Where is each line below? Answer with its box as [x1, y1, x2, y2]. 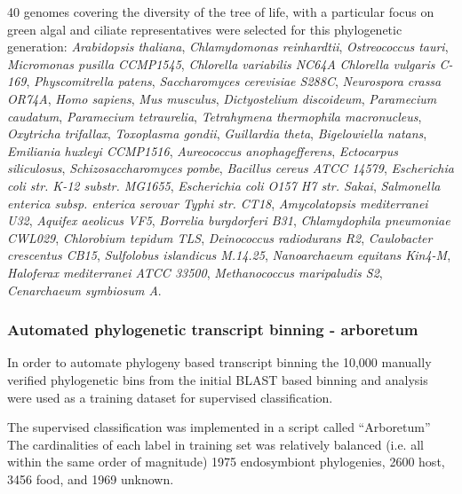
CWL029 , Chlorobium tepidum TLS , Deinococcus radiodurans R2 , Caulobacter [7, 228, 433, 247]
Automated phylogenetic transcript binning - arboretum [7, 318, 418, 341]
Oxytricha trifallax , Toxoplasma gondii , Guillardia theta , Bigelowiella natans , [7, 124, 427, 143]
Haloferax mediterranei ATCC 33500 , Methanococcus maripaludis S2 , [7, 263, 383, 281]
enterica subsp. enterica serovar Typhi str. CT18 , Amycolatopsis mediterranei [7, 193, 428, 212]
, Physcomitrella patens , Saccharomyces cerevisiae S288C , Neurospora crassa [26, 72, 442, 90]
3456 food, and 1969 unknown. [7, 469, 174, 488]
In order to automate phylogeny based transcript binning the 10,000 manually [7, 353, 432, 372]
